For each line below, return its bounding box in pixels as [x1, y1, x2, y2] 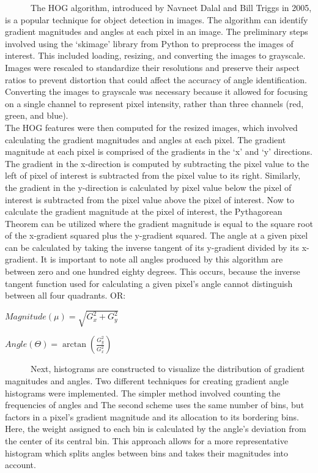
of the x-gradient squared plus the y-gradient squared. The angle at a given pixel [5, 229, 308, 242]
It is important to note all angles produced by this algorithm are [40, 253, 283, 266]
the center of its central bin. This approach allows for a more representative [5, 434, 288, 447]
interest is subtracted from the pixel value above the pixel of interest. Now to [5, 193, 294, 206]
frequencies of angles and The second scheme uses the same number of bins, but [5, 398, 305, 411]
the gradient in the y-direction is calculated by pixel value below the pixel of [5, 181, 292, 193]
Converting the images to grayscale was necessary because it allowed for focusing [5, 85, 308, 98]
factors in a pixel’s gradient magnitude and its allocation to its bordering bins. [5, 410, 299, 423]
